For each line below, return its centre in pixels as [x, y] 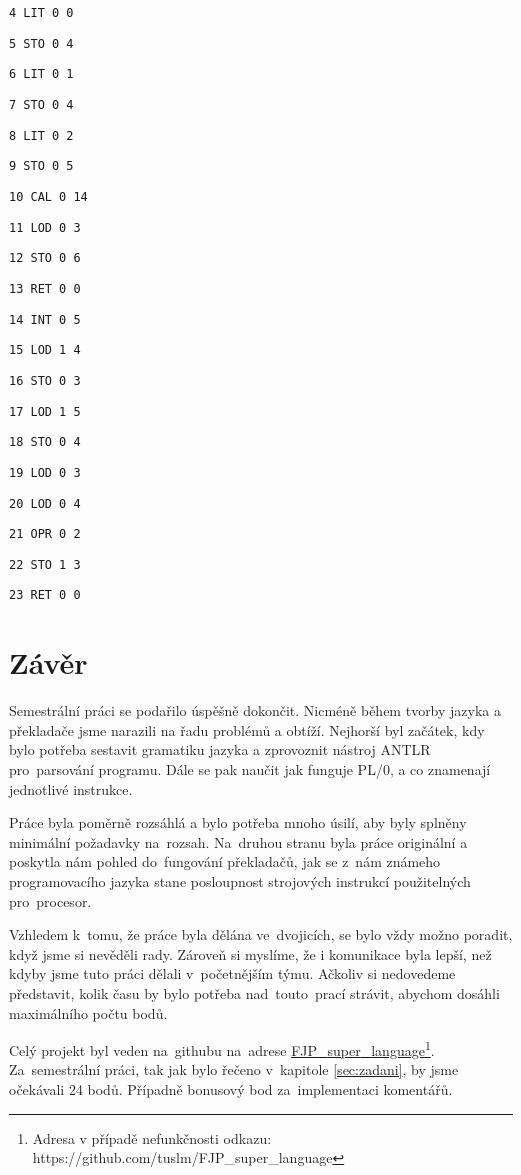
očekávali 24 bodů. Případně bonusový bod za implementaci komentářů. [231, 1089]
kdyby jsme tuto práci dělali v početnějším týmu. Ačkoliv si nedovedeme [232, 973]
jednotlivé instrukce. [71, 788]
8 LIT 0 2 [41, 135]
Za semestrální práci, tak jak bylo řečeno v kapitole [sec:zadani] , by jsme [234, 1069]
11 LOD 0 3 [45, 227]
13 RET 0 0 [45, 288]
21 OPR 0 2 [45, 534]
